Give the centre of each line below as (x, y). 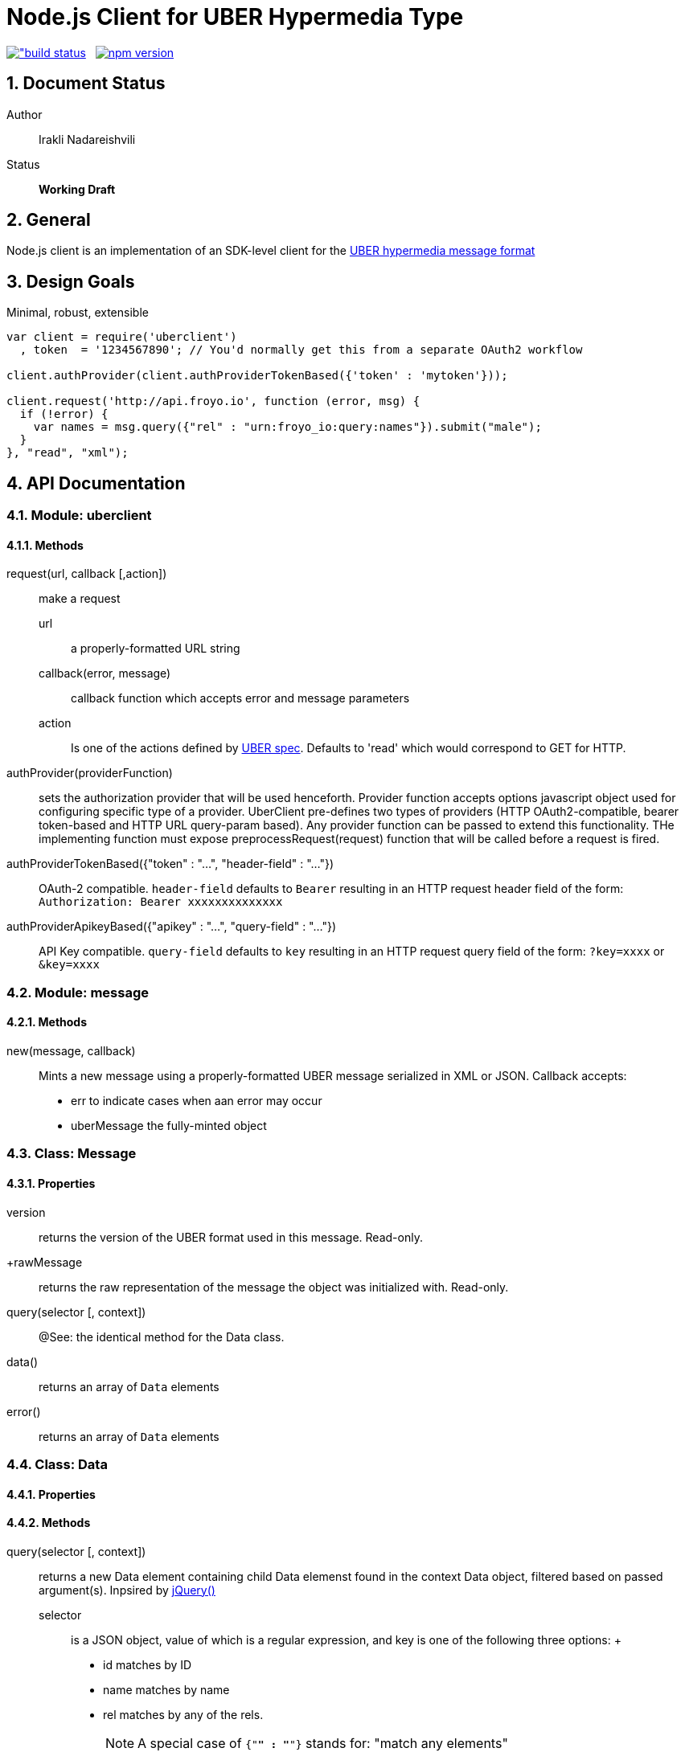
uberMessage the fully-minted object (169, 1125)
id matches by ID (148, 1664)
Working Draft (77, 189)
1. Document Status (86, 84)
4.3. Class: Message (72, 1154)
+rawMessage (45, 1262)
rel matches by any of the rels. (183, 1714)
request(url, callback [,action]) (87, 574)
